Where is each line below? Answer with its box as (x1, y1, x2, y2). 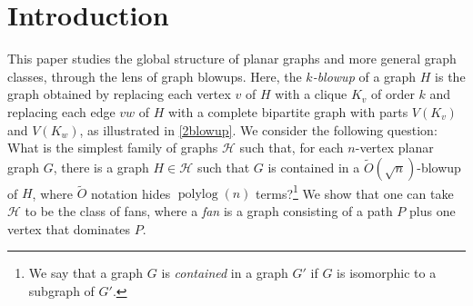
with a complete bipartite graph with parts (168, 102, 408, 121)
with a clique (275, 84, 347, 104)
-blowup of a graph (312, 66, 417, 85)
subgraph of (28, 281, 95, 300)
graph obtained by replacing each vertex (7, 84, 231, 104)
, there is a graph (53, 157, 149, 176)
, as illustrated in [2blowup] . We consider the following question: (79, 120, 438, 139)
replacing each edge (7, 102, 116, 121)
